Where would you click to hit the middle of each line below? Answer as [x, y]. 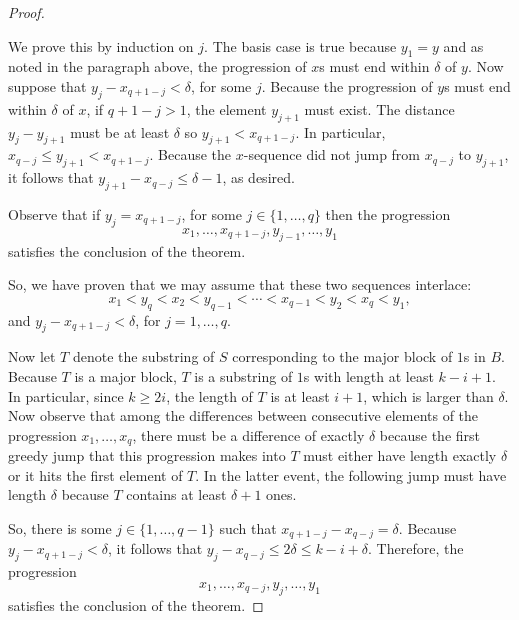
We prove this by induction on [101, 45]
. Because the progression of [347, 85]
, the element [226, 108]
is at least [300, 395]
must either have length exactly [400, 455]
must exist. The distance [379, 108]
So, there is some [60, 527]
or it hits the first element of [95, 474]
